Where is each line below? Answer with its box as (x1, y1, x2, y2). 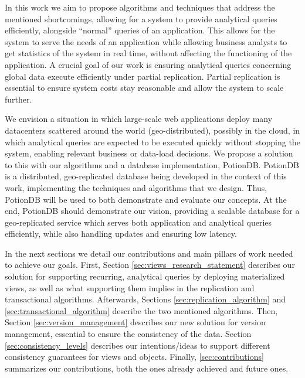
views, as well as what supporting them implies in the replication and (5, 281, 255, 294)
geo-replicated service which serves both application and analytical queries (5, 216, 272, 228)
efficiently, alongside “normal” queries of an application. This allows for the (5, 24, 275, 36)
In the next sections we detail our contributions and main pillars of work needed (5, 247, 293, 259)
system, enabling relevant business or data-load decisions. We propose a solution (5, 147, 293, 159)
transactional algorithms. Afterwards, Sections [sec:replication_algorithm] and (5, 293, 286, 305)
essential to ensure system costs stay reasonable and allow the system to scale (5, 81, 284, 94)
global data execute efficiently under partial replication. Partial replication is (5, 70, 280, 82)
